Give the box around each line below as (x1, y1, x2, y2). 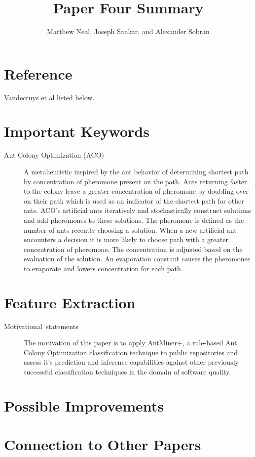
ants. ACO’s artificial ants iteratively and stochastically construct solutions (24, 205, 251, 215)
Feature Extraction (4, 292, 136, 312)
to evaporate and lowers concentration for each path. (24, 263, 183, 273)
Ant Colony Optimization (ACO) (4, 150, 105, 160)
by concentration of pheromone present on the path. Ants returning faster (24, 176, 247, 186)
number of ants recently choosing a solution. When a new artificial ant (24, 224, 237, 235)
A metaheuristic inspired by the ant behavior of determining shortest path (24, 166, 249, 176)
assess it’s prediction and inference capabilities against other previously (24, 357, 239, 367)
